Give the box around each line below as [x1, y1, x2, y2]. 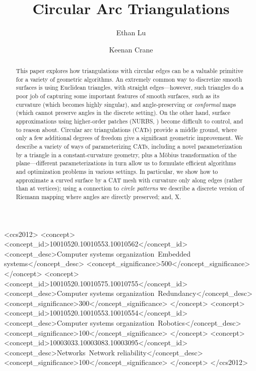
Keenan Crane [109, 44, 153, 54]
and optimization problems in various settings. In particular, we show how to [16, 167, 218, 175]
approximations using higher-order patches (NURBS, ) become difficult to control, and [16, 117, 243, 126]
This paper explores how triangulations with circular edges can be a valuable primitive [16, 67, 243, 75]
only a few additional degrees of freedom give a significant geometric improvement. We [16, 134, 243, 142]
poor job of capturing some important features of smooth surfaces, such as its [16, 92, 220, 100]
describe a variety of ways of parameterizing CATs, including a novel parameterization [16, 142, 242, 151]
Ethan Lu [116, 27, 146, 38]
